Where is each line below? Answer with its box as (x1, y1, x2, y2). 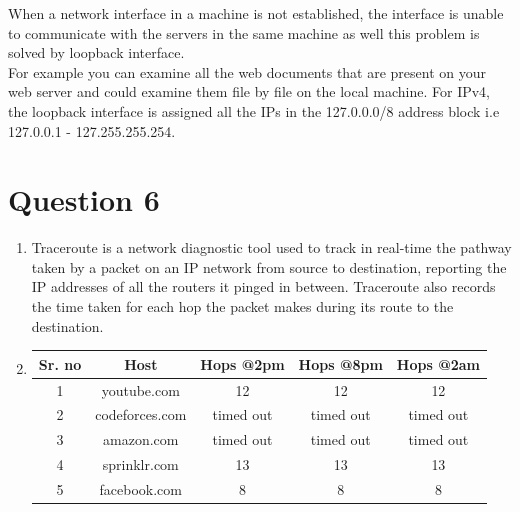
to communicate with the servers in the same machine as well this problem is (8, 22, 480, 43)
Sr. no (38, 353, 82, 374)
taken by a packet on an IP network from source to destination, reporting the (31, 256, 507, 277)
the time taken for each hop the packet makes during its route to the (31, 296, 454, 317)
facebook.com (99, 478, 182, 499)
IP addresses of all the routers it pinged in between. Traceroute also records (31, 276, 496, 297)
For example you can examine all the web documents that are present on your (8, 61, 487, 82)
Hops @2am (396, 353, 480, 374)
